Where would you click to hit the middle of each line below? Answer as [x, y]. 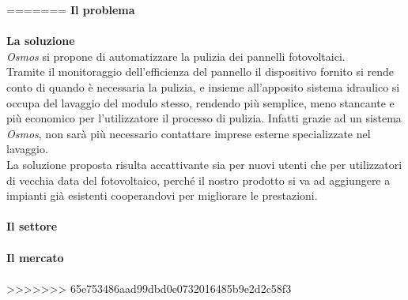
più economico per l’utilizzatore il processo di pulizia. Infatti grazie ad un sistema [204, 118]
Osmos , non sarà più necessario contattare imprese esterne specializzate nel [189, 133]
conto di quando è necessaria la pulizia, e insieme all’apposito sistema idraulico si [203, 86]
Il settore [32, 226]
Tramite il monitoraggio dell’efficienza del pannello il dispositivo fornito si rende [200, 71]
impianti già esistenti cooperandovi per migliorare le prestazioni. [162, 195]
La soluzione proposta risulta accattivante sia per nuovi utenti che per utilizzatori [204, 164]
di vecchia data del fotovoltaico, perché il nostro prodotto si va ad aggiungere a [198, 180]
